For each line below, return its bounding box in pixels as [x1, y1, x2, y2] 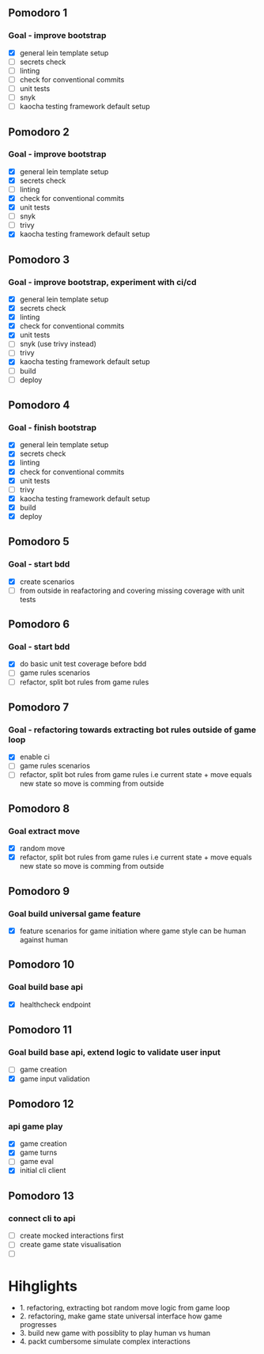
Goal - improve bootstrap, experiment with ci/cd [8, 276, 197, 287]
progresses [19, 1320, 57, 1329]
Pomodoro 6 [8, 617, 70, 631]
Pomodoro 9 [8, 884, 70, 897]
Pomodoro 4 [8, 399, 70, 412]
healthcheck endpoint [19, 999, 91, 1009]
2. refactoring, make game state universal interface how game [19, 1311, 223, 1321]
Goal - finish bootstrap [8, 422, 97, 433]
